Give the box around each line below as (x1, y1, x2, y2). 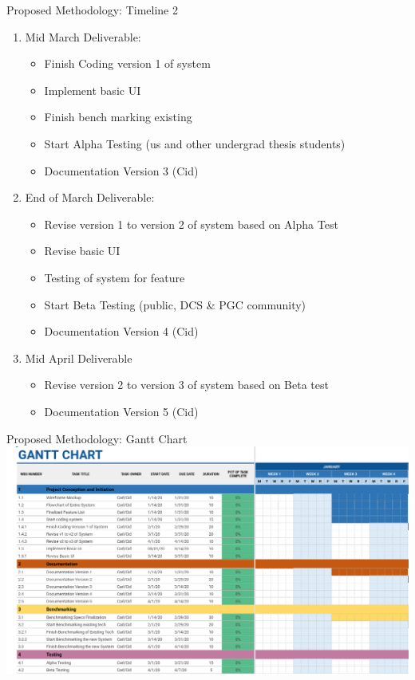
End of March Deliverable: (25, 189, 155, 206)
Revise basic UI (44, 242, 121, 259)
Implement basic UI (44, 81, 141, 98)
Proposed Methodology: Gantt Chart (6, 430, 188, 446)
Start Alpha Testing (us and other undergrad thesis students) (44, 135, 346, 151)
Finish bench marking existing (44, 108, 192, 125)
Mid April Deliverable (25, 349, 132, 366)
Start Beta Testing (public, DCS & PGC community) (44, 296, 306, 312)
